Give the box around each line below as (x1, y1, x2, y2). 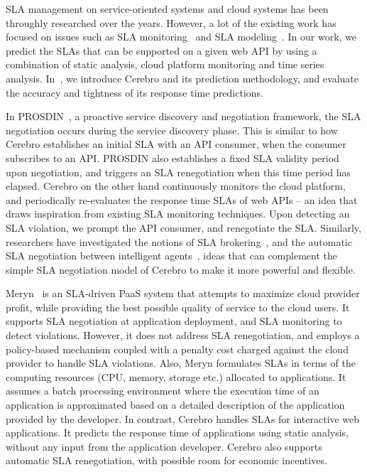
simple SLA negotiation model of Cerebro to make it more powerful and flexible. (6, 262, 356, 277)
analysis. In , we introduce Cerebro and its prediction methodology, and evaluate (6, 70, 359, 85)
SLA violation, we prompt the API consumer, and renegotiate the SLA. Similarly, (6, 220, 361, 235)
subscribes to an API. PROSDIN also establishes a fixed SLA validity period (6, 150, 339, 165)
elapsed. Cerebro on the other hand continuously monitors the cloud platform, (6, 178, 346, 193)
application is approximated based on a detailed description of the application (6, 397, 345, 412)
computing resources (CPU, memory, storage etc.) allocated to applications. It (6, 369, 346, 384)
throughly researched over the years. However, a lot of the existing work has (6, 15, 336, 30)
